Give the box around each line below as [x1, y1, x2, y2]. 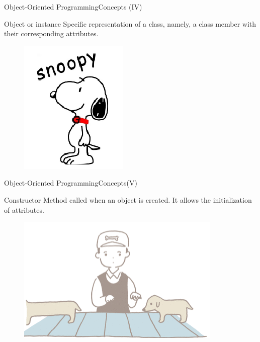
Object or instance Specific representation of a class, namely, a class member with [4, 18, 256, 29]
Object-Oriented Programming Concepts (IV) [4, 2, 142, 12]
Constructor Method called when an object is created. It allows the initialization [4, 194, 252, 205]
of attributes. [4, 204, 44, 215]
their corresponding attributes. [4, 28, 99, 39]
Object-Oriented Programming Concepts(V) [4, 178, 137, 188]
